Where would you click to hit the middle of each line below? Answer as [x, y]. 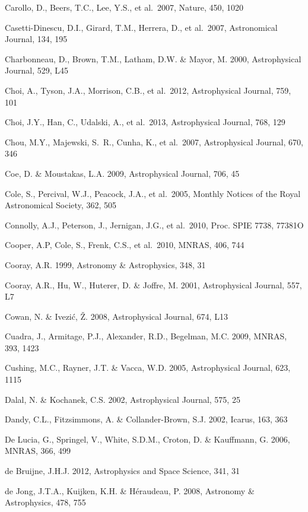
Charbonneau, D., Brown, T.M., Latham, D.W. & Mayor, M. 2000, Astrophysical [153, 58]
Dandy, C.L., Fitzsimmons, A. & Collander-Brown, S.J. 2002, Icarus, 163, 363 [146, 419]
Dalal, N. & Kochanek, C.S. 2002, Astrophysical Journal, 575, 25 [123, 399]
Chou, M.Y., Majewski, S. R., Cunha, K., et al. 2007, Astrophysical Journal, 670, [154, 141]
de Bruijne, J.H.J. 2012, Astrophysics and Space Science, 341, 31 [123, 471]
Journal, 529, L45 [37, 70]
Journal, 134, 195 [36, 39]
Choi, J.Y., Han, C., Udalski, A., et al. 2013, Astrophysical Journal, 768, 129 [145, 122]
